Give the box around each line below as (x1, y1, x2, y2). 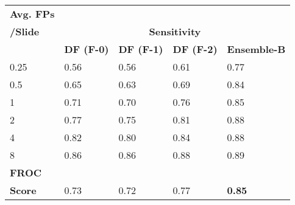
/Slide (10, 24, 40, 38)
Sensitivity (149, 24, 201, 38)
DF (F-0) (64, 42, 109, 56)
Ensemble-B (227, 42, 286, 56)
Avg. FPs (10, 7, 55, 21)
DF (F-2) (172, 42, 218, 56)
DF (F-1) (118, 42, 163, 56)
